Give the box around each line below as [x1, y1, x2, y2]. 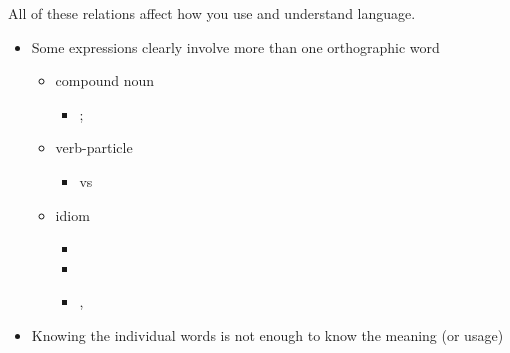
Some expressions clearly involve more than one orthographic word [31, 36, 440, 57]
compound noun [55, 70, 155, 91]
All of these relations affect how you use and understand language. [8, 3, 416, 23]
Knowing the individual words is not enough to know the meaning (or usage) [31, 324, 504, 345]
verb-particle [55, 137, 133, 158]
